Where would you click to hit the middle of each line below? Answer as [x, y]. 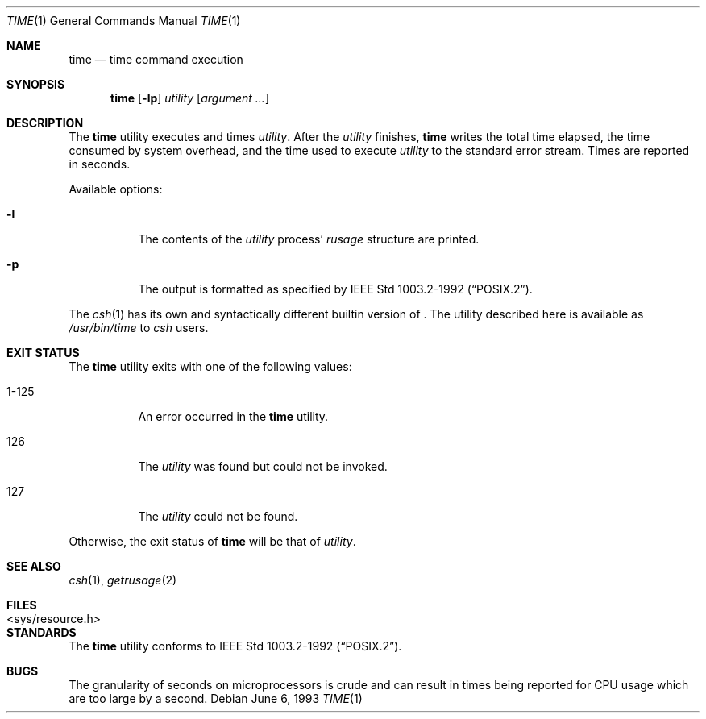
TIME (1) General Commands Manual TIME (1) [124, 21]
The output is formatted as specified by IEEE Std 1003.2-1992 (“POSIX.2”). [335, 289]
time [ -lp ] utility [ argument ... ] [190, 98]
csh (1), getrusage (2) [123, 580]
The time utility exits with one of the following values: [210, 366]
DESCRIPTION [45, 123]
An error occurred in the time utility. [233, 416]
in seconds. [100, 164]
